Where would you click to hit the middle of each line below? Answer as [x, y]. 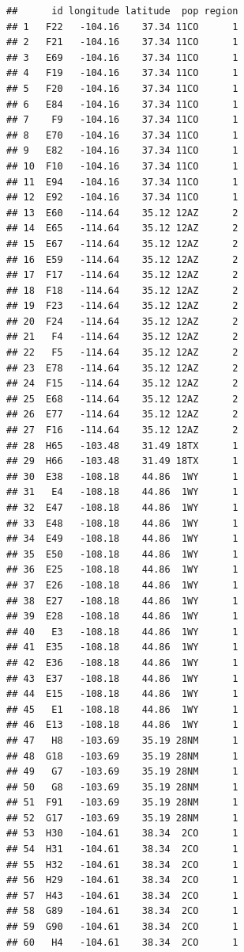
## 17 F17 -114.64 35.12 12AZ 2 [122, 275]
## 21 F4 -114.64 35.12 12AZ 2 [122, 337]
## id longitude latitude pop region [122, 11]
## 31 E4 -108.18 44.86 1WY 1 [122, 492]
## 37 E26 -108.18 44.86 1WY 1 [122, 585]
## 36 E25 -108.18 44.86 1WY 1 [122, 570]
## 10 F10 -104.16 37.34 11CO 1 [122, 166]
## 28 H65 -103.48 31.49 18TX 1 [122, 446]
